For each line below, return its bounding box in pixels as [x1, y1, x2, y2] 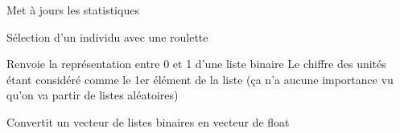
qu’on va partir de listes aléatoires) [6, 87, 179, 103]
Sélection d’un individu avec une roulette [6, 28, 208, 45]
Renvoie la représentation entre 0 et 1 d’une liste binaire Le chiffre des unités [6, 55, 386, 72]
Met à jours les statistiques [6, 2, 139, 18]
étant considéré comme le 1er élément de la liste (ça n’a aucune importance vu [6, 71, 394, 87]
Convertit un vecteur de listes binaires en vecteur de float [6, 113, 290, 130]
